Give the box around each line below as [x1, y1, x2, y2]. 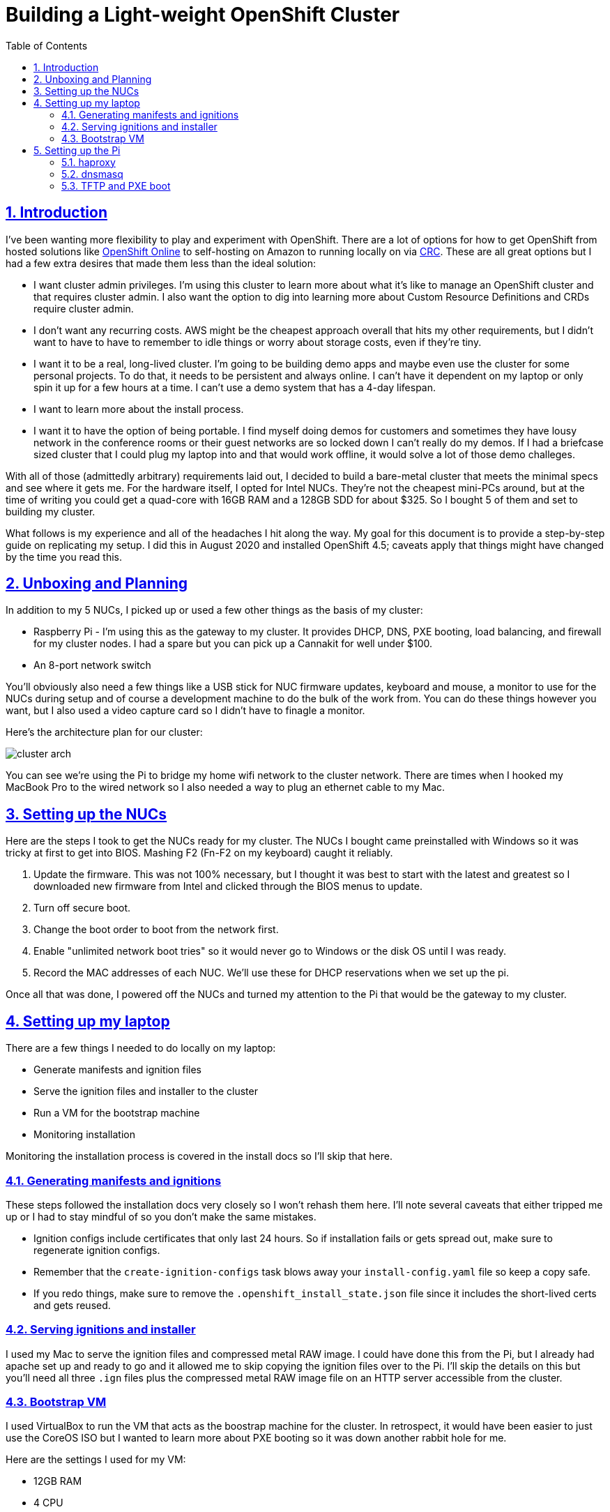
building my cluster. [6, 505, 96, 517]
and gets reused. [33, 1299, 111, 1311]
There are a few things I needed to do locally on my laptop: [6, 1042, 276, 1054]
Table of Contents [6, 39, 88, 52]
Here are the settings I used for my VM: [6, 1453, 186, 1466]
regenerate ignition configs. [33, 1243, 160, 1256]
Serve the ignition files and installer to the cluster [33, 1085, 258, 1098]
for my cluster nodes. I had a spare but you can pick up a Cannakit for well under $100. [33, 637, 433, 650]
